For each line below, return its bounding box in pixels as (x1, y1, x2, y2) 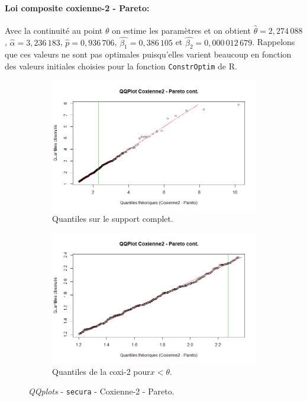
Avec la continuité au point (5, 24, 103, 36)
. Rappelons (252, 36, 295, 48)
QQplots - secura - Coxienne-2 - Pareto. (28, 385, 174, 397)
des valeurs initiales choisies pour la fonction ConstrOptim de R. (5, 60, 237, 72)
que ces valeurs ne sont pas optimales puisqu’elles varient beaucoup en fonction (5, 48, 292, 61)
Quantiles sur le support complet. (52, 212, 173, 225)
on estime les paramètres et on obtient (112, 24, 251, 36)
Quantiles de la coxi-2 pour (52, 365, 150, 377)
